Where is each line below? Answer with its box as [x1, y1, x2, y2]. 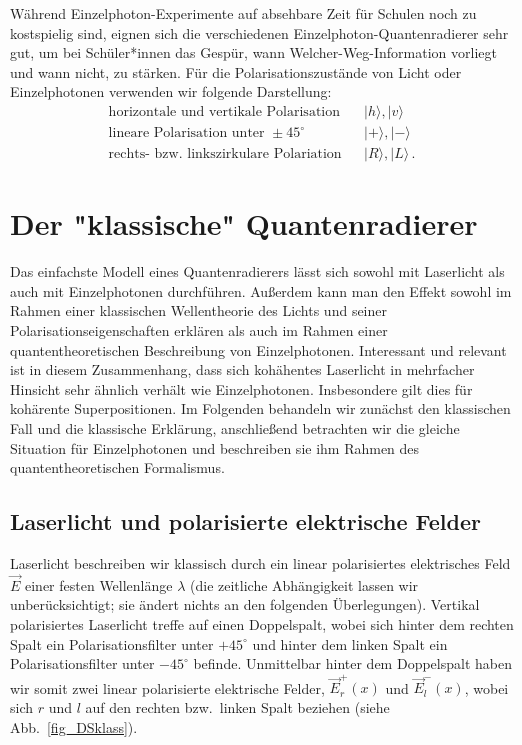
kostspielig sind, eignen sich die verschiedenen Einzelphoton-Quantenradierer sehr [10, 22, 509, 43]
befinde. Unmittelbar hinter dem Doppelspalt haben [193, 653, 512, 674]
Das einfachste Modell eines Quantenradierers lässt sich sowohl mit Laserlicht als [10, 261, 505, 282]
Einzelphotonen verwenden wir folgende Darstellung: [10, 81, 332, 102]
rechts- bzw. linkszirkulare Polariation [108, 147, 342, 162]
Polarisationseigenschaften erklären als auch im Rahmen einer [10, 319, 388, 340]
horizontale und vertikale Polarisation [108, 104, 341, 119]
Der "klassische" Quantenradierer [10, 203, 478, 244]
